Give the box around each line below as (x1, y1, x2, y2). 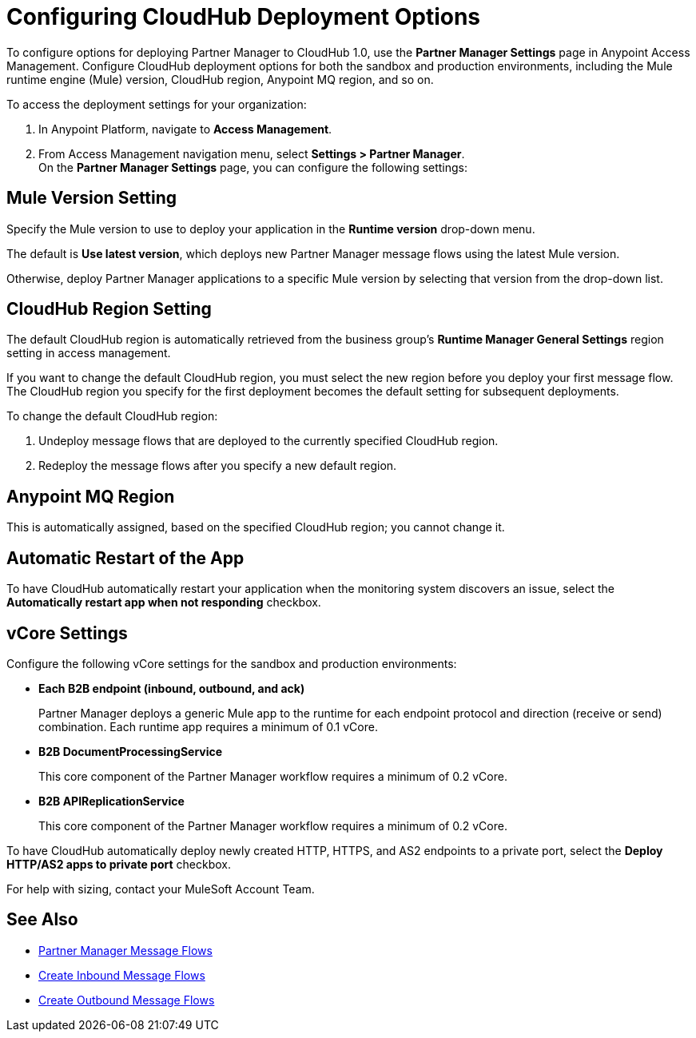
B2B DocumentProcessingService (38, 744, 223, 758)
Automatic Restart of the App (6, 547, 245, 568)
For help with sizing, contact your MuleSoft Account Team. (6, 881, 315, 896)
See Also (6, 909, 78, 930)
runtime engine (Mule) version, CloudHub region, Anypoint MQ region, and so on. (6, 72, 434, 86)
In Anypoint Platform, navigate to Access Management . (38, 121, 332, 136)
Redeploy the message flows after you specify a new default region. (38, 459, 397, 473)
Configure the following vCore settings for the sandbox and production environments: (6, 656, 457, 670)
